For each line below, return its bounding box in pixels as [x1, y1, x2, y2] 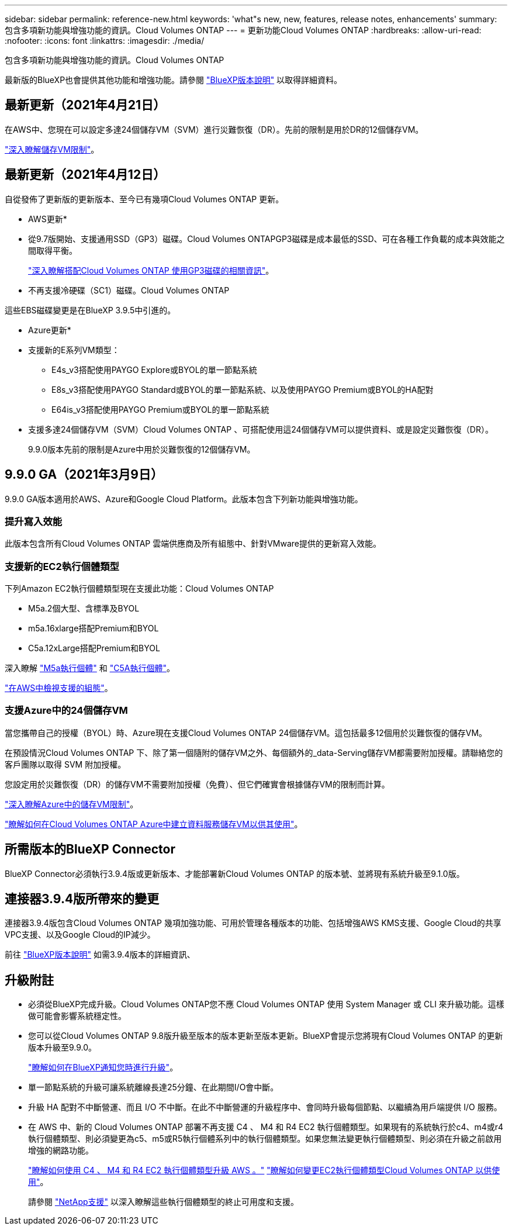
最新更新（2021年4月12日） [5, 167, 166, 182]
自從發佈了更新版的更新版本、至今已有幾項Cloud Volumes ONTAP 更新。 [5, 194, 284, 204]
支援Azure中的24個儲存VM [5, 704, 128, 717]
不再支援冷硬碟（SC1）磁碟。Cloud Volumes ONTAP [28, 285, 230, 295]
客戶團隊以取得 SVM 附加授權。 [5, 759, 126, 769]
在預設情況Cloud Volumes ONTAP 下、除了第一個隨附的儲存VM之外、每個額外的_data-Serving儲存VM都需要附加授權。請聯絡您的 [5, 747, 503, 758]
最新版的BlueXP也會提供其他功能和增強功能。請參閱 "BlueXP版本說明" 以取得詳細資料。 [5, 75, 343, 85]
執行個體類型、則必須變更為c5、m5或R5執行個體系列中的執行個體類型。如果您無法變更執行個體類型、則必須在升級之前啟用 [28, 1134, 502, 1144]
